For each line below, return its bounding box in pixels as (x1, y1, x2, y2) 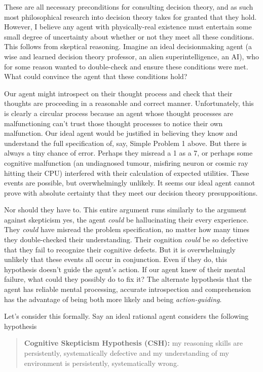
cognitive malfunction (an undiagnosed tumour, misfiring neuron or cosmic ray (4, 157, 248, 168)
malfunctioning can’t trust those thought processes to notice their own (4, 118, 223, 128)
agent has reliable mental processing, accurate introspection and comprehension (4, 284, 251, 294)
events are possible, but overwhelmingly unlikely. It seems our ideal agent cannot (4, 177, 255, 188)
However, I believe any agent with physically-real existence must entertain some (4, 21, 252, 32)
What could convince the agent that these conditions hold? (4, 71, 187, 82)
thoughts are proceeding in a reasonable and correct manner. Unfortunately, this (4, 98, 254, 108)
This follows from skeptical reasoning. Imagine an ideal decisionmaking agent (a (4, 41, 252, 52)
